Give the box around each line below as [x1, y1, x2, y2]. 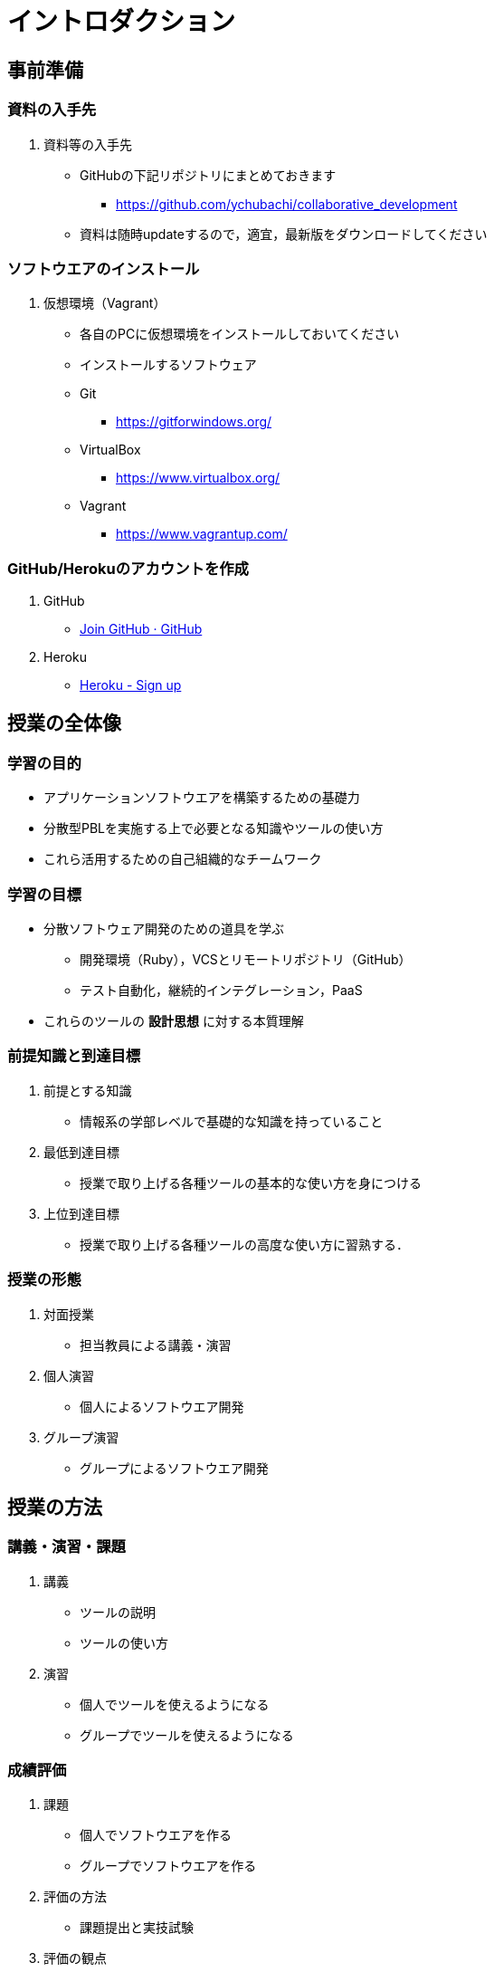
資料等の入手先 [43, 136, 132, 152]
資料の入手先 [7, 101, 97, 120]
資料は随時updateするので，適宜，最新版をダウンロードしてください [80, 225, 488, 242]
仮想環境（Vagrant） [43, 295, 166, 311]
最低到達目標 [43, 1144, 119, 1160]
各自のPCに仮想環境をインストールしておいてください [80, 326, 400, 342]
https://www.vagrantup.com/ [116, 526, 288, 542]
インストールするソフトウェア [80, 357, 257, 373]
